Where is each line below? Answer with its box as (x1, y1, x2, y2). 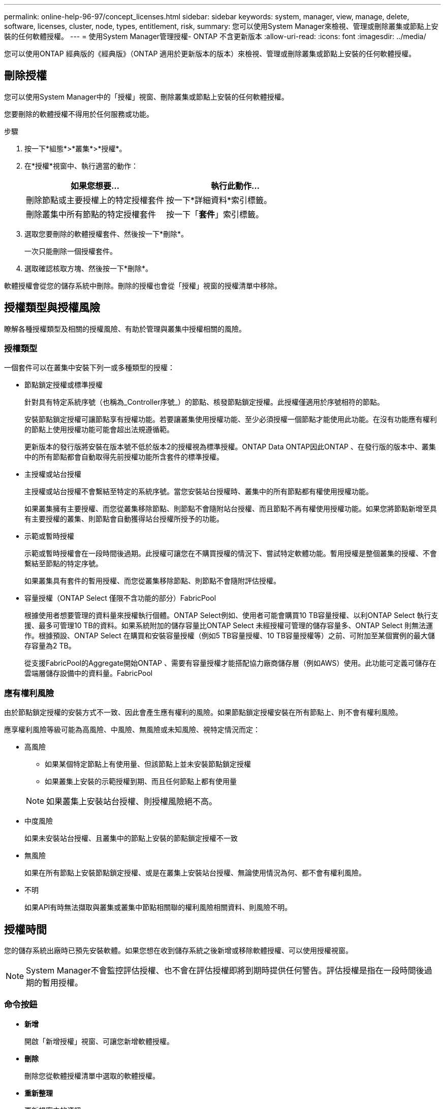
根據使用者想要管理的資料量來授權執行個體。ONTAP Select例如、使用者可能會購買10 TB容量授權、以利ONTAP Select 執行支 (24, 611, 438, 620)
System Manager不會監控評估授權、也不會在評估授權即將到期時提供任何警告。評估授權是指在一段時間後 (26, 965, 424, 976)
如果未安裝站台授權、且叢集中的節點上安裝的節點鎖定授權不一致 (24, 834, 238, 843)
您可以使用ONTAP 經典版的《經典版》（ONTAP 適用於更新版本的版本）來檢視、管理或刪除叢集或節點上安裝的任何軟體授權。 (4, 49, 416, 58)
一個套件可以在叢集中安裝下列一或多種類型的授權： (4, 363, 175, 372)
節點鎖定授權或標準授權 (24, 380, 103, 389)
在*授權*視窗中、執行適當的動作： (24, 161, 139, 170)
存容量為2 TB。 (24, 641, 76, 650)
